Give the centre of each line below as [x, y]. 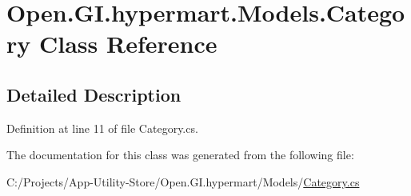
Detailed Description [94, 94]
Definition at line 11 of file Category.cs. [102, 128]
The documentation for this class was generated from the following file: [180, 155]
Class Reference [128, 44]
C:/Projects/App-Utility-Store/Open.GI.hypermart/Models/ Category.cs [183, 181]
